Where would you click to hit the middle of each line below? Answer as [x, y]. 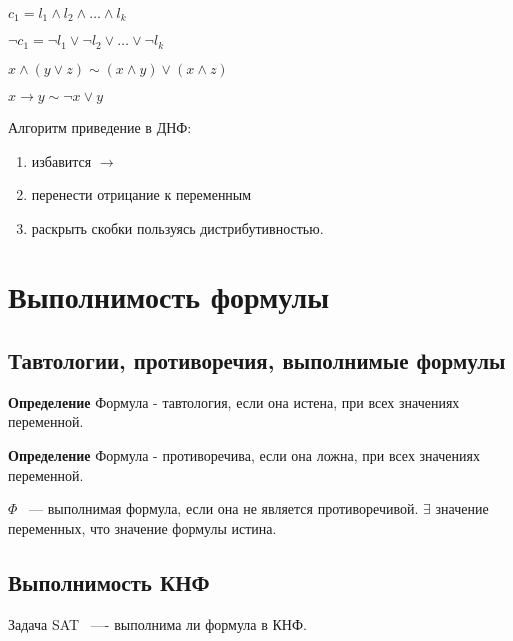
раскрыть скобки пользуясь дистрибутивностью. [177, 227]
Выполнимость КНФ [109, 581]
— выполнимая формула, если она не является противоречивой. [224, 508]
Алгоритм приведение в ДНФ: [100, 126]
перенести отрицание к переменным [141, 194]
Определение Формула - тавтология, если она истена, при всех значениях [234, 401]
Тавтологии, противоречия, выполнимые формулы [257, 360]
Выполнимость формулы [169, 296]
